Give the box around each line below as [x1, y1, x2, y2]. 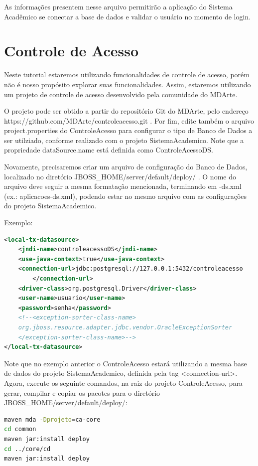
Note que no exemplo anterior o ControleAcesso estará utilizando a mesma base [4, 358, 247, 368]
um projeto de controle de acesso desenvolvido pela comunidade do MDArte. [4, 89, 238, 99]
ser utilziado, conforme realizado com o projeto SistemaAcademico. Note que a [4, 135, 244, 145]
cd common [4, 426, 36, 433]
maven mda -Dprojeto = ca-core [4, 416, 101, 423]
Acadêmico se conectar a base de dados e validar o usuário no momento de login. [4, 11, 251, 21]
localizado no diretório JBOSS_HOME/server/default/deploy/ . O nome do [4, 171, 236, 181]
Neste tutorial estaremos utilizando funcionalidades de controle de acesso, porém [4, 69, 250, 80]
